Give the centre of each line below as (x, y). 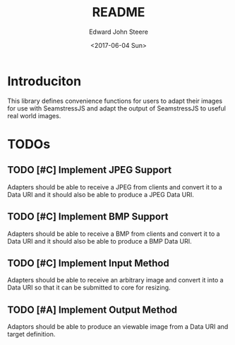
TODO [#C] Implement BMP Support (88, 217)
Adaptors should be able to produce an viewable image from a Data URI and (118, 327)
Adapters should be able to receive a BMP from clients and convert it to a (114, 234)
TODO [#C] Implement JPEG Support (89, 170)
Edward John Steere (119, 32)
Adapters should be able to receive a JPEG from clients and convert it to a (115, 187)
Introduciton (44, 81)
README (119, 12)
